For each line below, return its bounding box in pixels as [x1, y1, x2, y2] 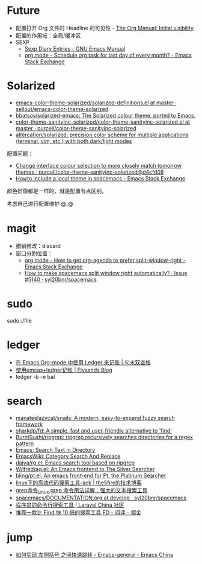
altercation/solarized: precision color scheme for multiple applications [15, 131, 189, 138]
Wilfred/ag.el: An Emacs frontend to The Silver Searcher [15, 465, 155, 472]
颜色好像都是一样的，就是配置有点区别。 [7, 187, 107, 194]
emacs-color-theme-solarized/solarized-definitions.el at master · [15, 99, 177, 106]
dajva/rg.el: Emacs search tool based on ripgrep [15, 459, 135, 466]
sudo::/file [7, 317, 32, 324]
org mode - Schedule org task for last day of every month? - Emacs [24, 51, 192, 59]
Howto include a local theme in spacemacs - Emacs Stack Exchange [15, 174, 186, 182]
